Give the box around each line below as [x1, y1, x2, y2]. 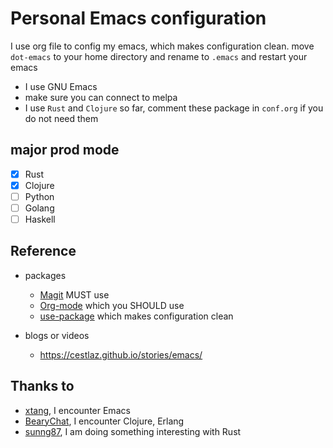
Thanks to [10, 378, 75, 395]
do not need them [24, 112, 99, 124]
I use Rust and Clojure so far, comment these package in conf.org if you [24, 102, 324, 114]
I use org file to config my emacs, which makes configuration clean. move [10, 40, 315, 52]
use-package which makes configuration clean [39, 310, 234, 322]
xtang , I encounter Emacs [24, 404, 131, 416]
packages [24, 269, 67, 281]
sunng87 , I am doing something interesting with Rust [24, 425, 242, 437]
